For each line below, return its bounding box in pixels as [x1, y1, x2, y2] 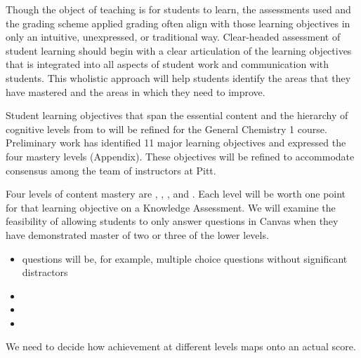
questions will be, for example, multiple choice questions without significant [22, 251, 348, 266]
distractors [22, 265, 68, 280]
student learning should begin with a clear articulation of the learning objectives [6, 43, 352, 57]
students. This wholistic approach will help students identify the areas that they [6, 70, 351, 85]
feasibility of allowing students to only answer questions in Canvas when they [6, 214, 339, 228]
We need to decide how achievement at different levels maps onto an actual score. [6, 339, 356, 354]
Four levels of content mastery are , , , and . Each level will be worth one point [6, 186, 346, 201]
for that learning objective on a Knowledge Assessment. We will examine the [6, 200, 336, 214]
